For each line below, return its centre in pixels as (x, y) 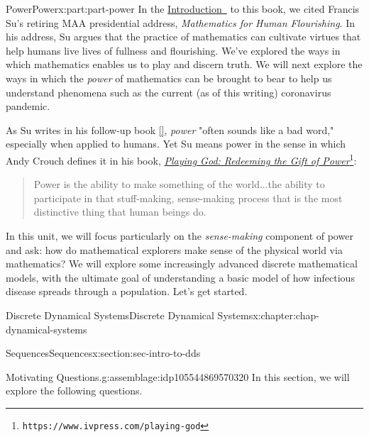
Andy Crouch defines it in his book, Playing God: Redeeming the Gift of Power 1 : (181, 159)
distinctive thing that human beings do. (120, 212)
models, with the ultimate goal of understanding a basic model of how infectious (180, 277)
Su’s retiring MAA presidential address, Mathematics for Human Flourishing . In (181, 22)
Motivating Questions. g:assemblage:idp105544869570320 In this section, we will (178, 376)
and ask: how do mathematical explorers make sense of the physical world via (174, 249)
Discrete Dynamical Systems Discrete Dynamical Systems (130, 315)
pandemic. (28, 106)
